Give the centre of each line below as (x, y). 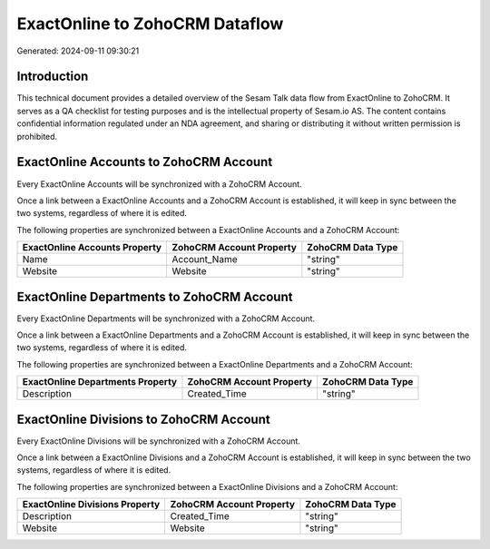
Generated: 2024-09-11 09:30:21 (78, 51)
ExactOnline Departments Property (99, 382)
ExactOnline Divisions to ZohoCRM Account (144, 419)
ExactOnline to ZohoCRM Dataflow (150, 24)
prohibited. (37, 136)
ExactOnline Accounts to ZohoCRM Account (145, 162)
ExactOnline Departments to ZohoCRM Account (155, 296)
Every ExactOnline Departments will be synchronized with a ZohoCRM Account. (166, 319)
